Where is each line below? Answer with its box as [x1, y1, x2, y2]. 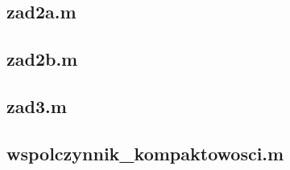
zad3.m [6, 93, 67, 118]
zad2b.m [6, 47, 78, 71]
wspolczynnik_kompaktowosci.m [6, 140, 284, 165]
